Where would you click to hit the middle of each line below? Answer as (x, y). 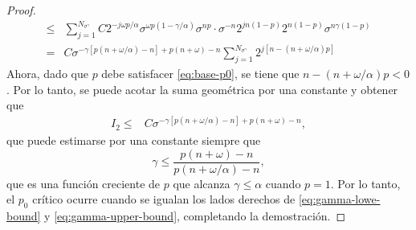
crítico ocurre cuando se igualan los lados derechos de (164, 199)
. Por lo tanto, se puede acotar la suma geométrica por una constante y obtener (202, 89)
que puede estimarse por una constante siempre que (134, 140)
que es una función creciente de (84, 183)
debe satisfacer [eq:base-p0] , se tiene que (200, 74)
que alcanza (202, 183)
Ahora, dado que (47, 74)
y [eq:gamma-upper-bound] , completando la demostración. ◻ (195, 216)
